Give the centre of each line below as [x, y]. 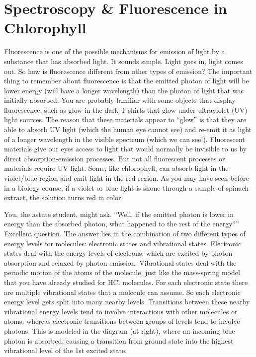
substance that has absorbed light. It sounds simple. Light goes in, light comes [124, 61]
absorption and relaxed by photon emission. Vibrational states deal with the [120, 262]
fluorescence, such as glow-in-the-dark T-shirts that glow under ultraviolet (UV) [126, 109]
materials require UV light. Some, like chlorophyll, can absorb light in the [116, 168]
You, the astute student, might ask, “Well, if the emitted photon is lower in [119, 214]
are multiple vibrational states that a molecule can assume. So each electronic [122, 292]
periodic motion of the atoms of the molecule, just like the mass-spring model [122, 272]
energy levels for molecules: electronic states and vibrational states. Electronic [123, 243]
